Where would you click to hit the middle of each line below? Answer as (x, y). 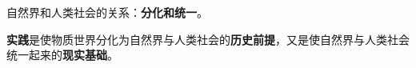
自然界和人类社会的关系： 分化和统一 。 (107, 12)
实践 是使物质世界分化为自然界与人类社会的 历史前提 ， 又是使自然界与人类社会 (208, 39)
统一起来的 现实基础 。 (62, 55)
